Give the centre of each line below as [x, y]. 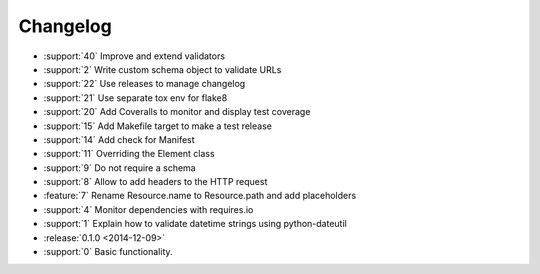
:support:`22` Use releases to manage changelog [144, 84]
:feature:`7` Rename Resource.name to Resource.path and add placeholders [200, 196]
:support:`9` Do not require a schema [119, 167]
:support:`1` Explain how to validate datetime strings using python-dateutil [195, 224]
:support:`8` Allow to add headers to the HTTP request [155, 182]
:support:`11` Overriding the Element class [129, 154]
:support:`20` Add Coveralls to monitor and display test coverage [177, 112]
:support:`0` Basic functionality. [108, 252]
